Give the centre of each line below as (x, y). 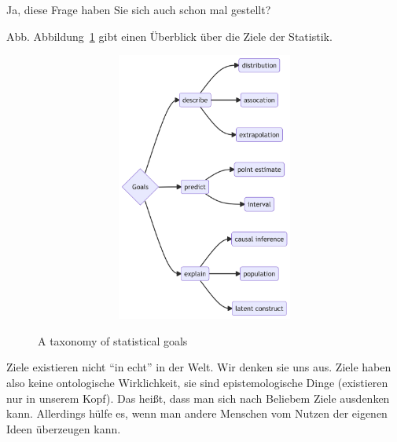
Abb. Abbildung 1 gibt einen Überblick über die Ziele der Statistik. (169, 36)
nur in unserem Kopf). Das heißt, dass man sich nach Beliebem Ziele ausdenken (198, 398)
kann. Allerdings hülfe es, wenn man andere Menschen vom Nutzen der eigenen (197, 413)
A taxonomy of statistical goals (113, 340)
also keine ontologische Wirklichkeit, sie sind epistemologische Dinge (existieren (197, 382)
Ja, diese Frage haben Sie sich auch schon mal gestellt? (139, 9)
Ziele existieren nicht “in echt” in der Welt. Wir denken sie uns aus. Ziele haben (199, 367)
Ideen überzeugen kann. (64, 428)
